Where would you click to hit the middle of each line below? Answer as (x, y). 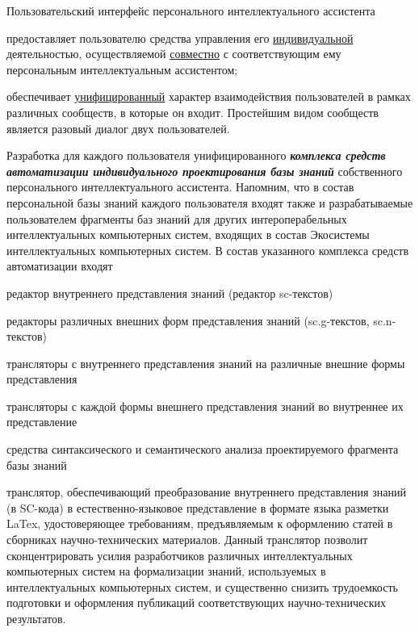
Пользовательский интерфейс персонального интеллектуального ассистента (191, 10)
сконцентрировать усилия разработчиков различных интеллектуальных (180, 555)
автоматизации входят (60, 266)
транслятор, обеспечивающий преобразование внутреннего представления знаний (206, 492)
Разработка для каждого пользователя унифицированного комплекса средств (196, 155)
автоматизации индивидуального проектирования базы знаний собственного (205, 171)
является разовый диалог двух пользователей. (118, 128)
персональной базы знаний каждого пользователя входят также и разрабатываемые (210, 202)
